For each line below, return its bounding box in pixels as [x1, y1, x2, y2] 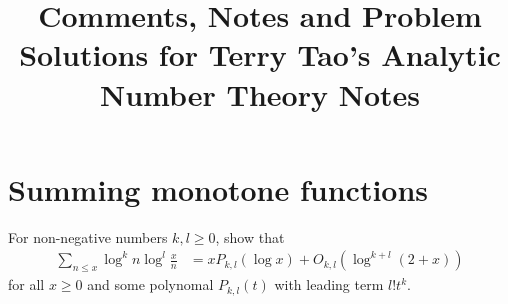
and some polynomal [87, 274, 214, 295]
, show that [215, 226, 285, 247]
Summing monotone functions [8, 168, 429, 209]
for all [8, 274, 45, 295]
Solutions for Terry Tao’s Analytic [19, 34, 501, 75]
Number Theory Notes [100, 73, 420, 114]
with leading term [274, 274, 384, 295]
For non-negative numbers [8, 226, 168, 247]
